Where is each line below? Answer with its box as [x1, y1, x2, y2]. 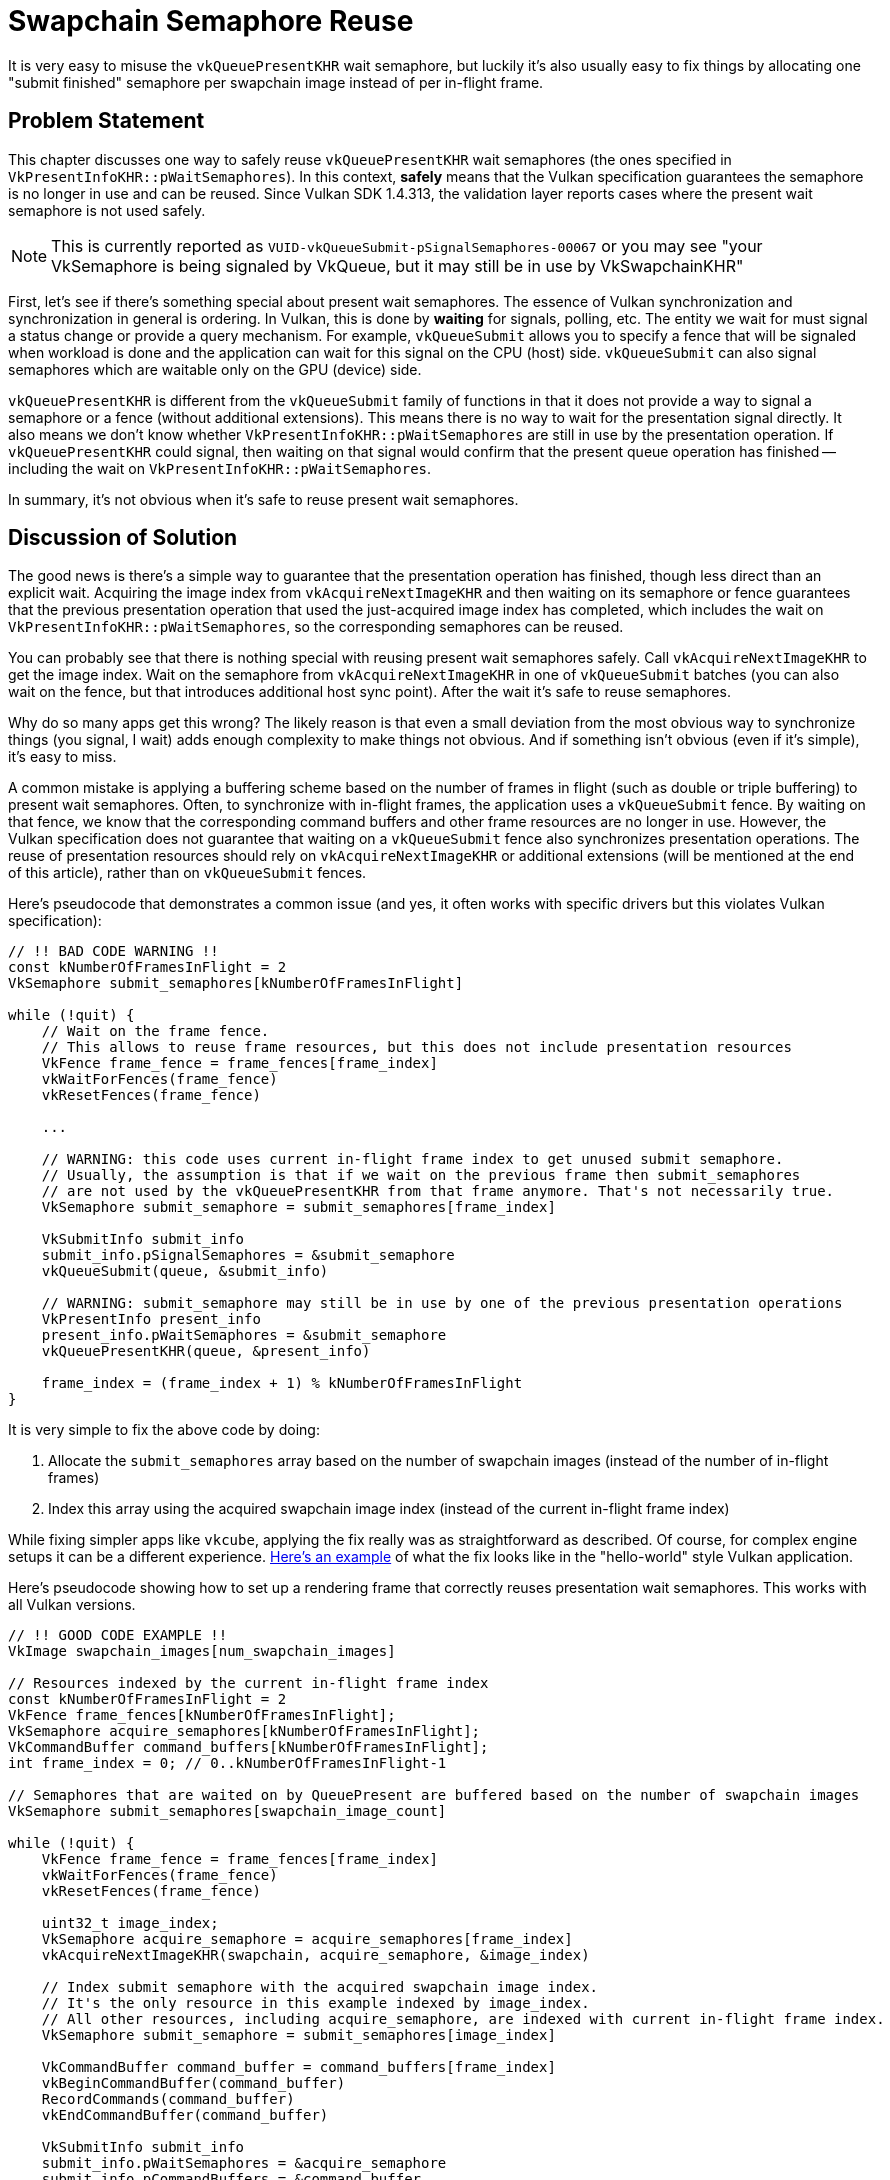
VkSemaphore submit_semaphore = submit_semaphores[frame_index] [41, 1199, 556, 1216]
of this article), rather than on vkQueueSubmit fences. [8, 864, 367, 882]
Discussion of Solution [8, 525, 238, 551]
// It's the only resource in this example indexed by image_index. [41, 1995, 590, 2012]
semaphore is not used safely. [8, 201, 206, 219]
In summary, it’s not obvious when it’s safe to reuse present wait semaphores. [8, 490, 519, 508]
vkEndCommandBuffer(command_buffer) [41, 2107, 329, 2124]
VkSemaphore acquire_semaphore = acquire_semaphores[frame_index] [41, 1931, 573, 1948]
